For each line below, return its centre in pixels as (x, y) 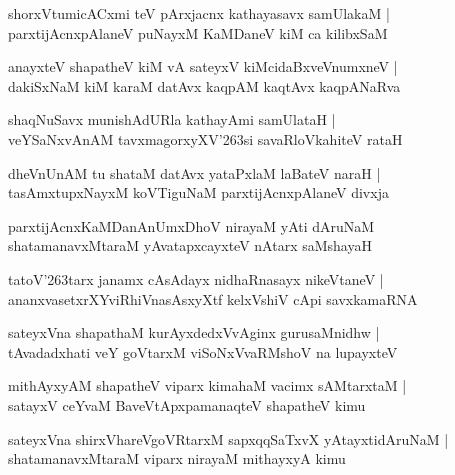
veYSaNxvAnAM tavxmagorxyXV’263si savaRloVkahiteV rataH (205, 138)
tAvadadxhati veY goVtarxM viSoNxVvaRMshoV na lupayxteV (203, 351)
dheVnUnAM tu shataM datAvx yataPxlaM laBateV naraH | (194, 172)
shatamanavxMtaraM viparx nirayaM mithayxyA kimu (177, 458)
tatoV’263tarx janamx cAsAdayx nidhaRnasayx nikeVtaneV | (196, 278)
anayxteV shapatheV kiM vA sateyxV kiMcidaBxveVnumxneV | (203, 66)
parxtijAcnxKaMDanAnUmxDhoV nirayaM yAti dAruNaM (191, 225)
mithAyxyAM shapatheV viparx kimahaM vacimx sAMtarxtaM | (207, 385)
